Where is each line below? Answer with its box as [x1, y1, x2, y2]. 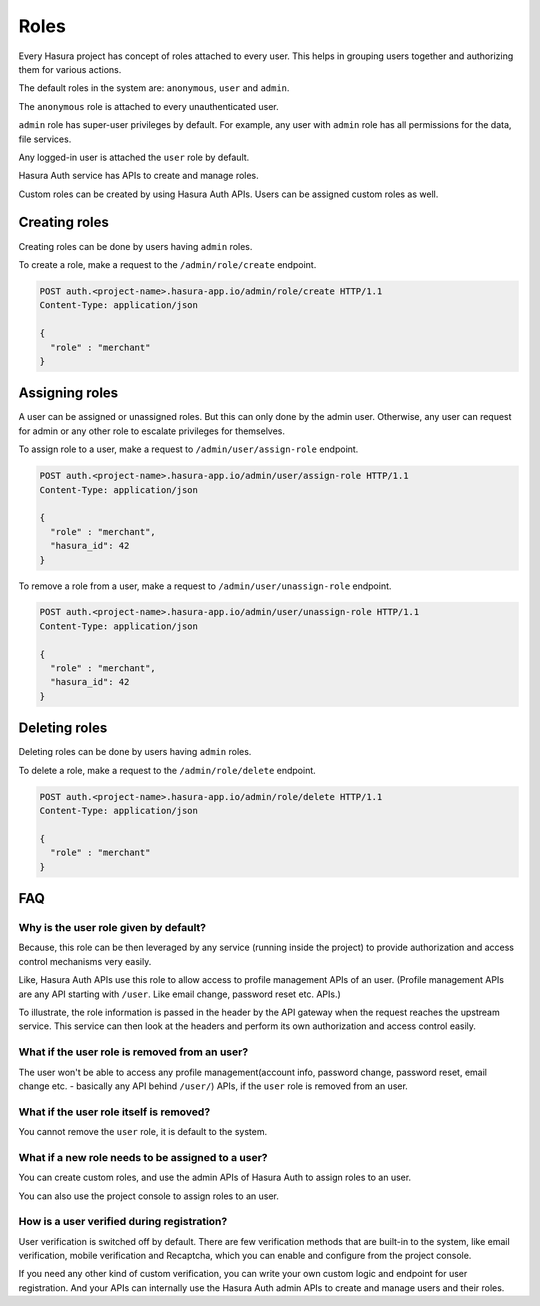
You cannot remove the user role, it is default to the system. [18, 1126, 268, 1138]
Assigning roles [18, 385, 119, 402]
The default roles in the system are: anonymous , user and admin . [18, 82, 290, 94]
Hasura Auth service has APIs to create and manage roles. [18, 170, 259, 182]
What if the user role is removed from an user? [18, 1045, 249, 1059]
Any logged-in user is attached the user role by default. [18, 151, 250, 163]
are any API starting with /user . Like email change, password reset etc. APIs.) [18, 988, 342, 1000]
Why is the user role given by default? [18, 921, 207, 935]
